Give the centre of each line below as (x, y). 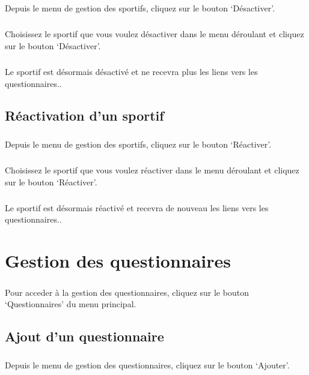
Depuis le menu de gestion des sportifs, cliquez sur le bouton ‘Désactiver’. (140, 8)
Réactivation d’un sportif (84, 115)
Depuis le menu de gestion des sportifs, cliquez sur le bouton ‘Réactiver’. (138, 144)
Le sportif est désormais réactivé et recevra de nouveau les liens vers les (137, 207)
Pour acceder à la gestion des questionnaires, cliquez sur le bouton (127, 292)
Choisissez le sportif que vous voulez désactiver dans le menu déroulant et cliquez (154, 34)
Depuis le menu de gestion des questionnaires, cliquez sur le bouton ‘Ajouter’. (147, 365)
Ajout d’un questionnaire (84, 336)
